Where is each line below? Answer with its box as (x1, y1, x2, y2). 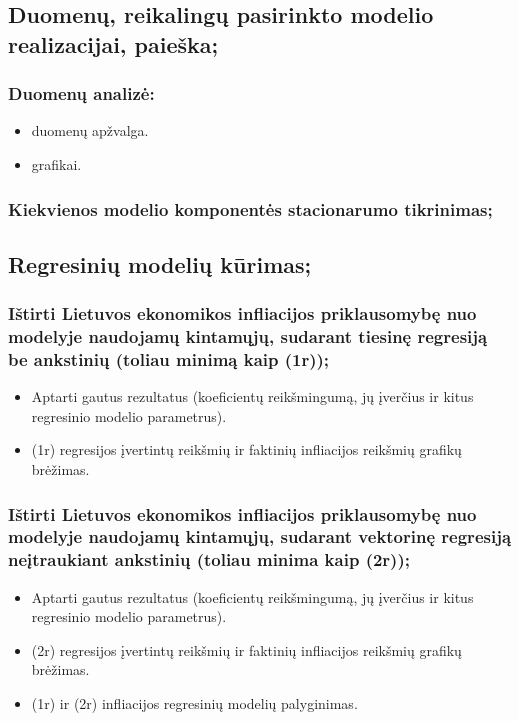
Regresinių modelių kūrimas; (8, 248, 312, 279)
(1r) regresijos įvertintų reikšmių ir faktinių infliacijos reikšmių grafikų (31, 439, 462, 460)
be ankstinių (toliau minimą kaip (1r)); (8, 346, 330, 371)
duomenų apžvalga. (31, 120, 149, 141)
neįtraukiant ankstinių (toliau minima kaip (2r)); (8, 547, 410, 572)
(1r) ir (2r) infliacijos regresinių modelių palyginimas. (31, 693, 358, 714)
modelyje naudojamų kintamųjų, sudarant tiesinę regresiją (8, 324, 488, 349)
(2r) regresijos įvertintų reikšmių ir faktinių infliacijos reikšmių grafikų (31, 639, 462, 660)
